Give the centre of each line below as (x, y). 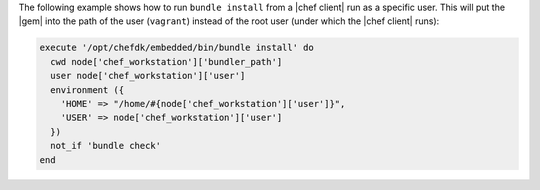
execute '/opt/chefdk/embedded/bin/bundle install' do (176, 48)
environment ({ (87, 89)
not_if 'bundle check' (106, 146)
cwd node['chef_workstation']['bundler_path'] (166, 61)
